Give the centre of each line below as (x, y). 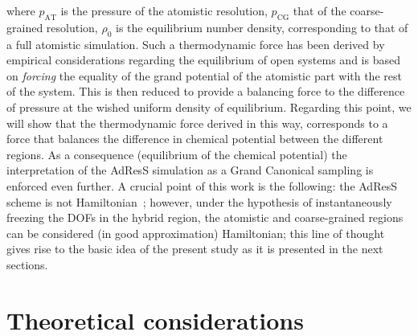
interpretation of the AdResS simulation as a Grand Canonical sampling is (190, 170)
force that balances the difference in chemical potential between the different (195, 139)
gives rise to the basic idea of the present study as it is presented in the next (195, 249)
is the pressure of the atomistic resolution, (164, 10)
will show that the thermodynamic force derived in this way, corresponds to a (197, 123)
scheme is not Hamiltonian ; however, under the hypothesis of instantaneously (199, 201)
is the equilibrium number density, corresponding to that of (262, 27)
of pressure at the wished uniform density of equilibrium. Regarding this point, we (209, 107)
